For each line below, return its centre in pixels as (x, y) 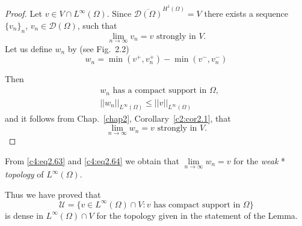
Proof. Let (23, 13)
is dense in (24, 215)
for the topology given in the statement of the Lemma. (197, 215)
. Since (119, 13)
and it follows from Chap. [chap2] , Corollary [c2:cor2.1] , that (118, 118)
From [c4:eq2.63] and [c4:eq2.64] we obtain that (92, 160)
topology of (24, 174)
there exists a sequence (246, 13)
